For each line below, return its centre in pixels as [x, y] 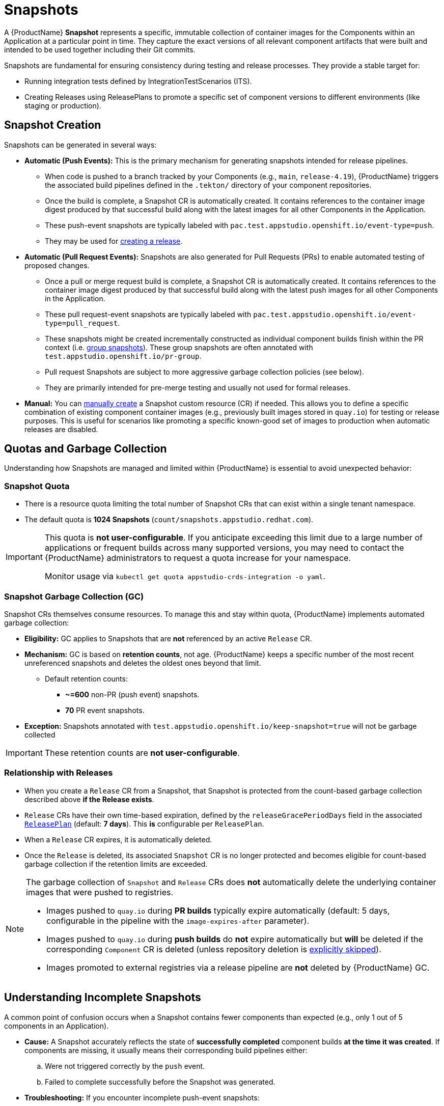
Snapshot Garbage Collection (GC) [74, 596]
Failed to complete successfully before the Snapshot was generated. [160, 1082]
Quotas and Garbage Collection [86, 449]
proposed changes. [57, 265]
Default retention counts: [86, 678]
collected [40, 734]
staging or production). [63, 105]
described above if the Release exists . [89, 799]
